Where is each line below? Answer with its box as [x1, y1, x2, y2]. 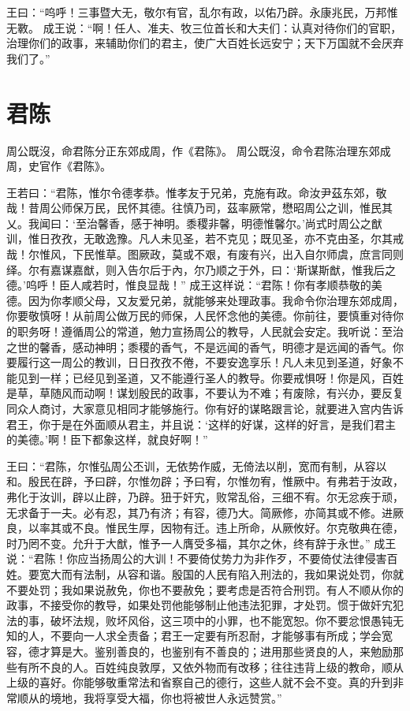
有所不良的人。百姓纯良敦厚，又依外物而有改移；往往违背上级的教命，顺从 [17, 658, 404, 675]
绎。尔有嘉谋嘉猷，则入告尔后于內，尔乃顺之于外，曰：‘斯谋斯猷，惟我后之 [6, 261, 396, 277]
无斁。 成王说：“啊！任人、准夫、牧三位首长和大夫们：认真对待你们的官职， [6, 19, 402, 35]
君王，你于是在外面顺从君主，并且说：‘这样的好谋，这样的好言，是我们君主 [6, 415, 396, 432]
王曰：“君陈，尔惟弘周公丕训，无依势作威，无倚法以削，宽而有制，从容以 [6, 457, 387, 474]
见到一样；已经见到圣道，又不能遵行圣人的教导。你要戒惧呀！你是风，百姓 [17, 369, 404, 385]
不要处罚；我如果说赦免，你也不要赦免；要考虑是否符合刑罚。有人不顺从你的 [6, 581, 404, 597]
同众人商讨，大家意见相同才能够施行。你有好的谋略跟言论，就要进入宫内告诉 [6, 400, 404, 416]
